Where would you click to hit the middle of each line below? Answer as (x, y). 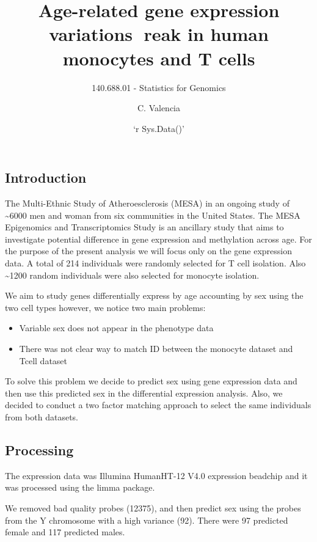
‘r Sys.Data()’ (159, 128)
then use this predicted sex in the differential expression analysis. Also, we (144, 393)
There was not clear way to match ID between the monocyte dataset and (156, 349)
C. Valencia (159, 108)
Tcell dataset (43, 360)
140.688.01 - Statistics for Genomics (159, 87)
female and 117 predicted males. (65, 532)
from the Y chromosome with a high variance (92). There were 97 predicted (147, 520)
